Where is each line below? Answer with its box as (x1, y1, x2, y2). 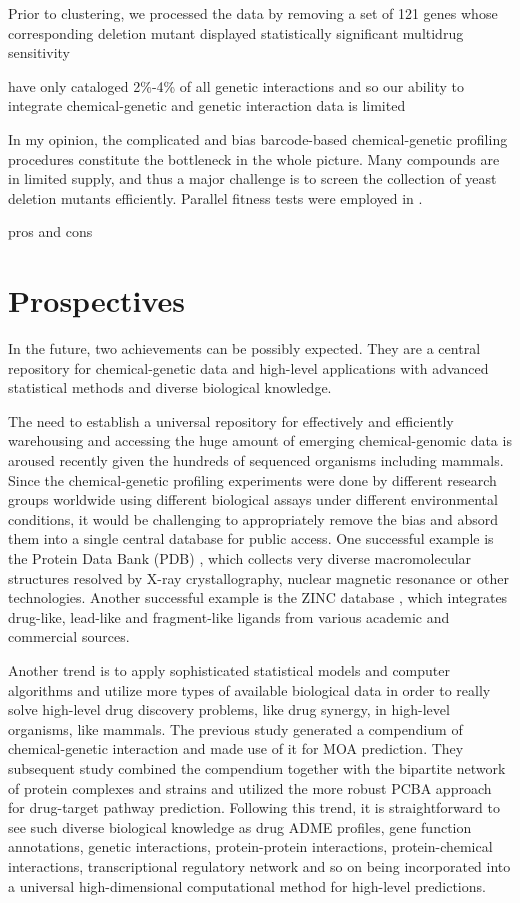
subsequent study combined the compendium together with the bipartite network (8, 757, 506, 778)
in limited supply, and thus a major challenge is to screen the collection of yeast (8, 168, 497, 189)
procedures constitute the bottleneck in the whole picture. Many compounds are (8, 148, 500, 169)
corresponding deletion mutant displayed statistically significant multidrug (8, 22, 464, 43)
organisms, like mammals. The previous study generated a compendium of (8, 718, 463, 739)
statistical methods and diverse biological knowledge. (8, 377, 332, 398)
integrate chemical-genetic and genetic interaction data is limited (8, 95, 406, 116)
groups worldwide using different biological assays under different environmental (8, 489, 498, 510)
